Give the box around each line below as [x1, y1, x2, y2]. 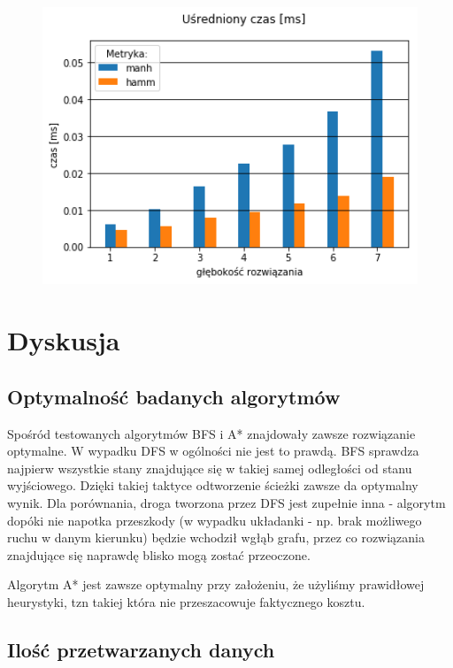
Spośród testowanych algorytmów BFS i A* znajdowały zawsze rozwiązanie [7, 424, 416, 442]
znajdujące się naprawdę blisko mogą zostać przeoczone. [7, 545, 311, 564]
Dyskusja [7, 322, 120, 358]
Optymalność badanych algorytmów [7, 382, 341, 410]
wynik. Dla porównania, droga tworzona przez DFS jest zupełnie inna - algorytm [7, 493, 446, 511]
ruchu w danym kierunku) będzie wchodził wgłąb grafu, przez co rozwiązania [7, 528, 425, 547]
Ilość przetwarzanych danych [7, 635, 275, 663]
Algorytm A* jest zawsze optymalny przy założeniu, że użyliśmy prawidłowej [7, 575, 425, 594]
